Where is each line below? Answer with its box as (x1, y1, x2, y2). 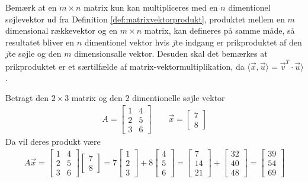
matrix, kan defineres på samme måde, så (144, 24, 295, 37)
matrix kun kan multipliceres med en (84, 1, 218, 13)
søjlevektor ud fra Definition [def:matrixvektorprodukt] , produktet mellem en (5, 12, 285, 25)
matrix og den (71, 91, 123, 103)
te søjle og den (8, 47, 62, 60)
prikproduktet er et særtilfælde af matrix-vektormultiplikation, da (5, 60, 245, 72)
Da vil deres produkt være (5, 135, 101, 147)
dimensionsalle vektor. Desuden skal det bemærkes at (74, 47, 268, 60)
